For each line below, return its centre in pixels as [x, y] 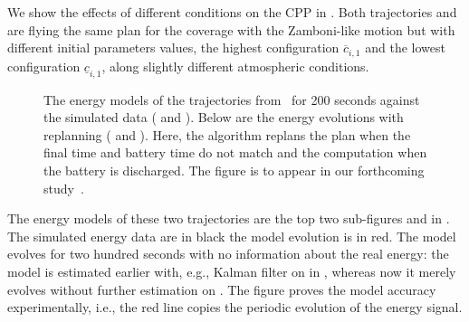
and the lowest [405, 47]
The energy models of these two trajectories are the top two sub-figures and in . [229, 218]
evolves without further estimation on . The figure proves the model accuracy [222, 289]
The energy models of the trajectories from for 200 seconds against [232, 99]
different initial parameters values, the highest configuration [173, 47]
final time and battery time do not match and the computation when [235, 152]
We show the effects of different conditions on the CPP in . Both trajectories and [232, 12]
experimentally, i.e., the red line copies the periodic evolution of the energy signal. [235, 307]
